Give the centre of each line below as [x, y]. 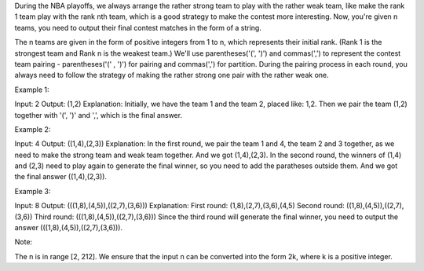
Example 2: [33, 129]
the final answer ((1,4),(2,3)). [61, 177]
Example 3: [33, 191]
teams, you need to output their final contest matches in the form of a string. [138, 27]
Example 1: [32, 90]
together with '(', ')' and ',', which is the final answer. [99, 115]
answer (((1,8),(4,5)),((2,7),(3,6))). [69, 228]
